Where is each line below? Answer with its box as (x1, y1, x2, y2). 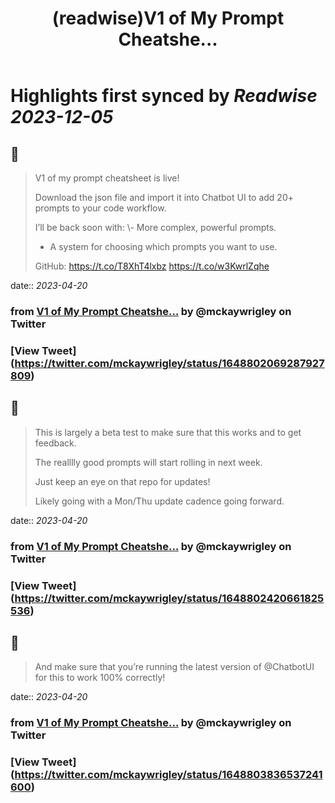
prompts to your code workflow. (34, 202, 167, 214)
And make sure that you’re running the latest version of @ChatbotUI (34, 661, 315, 673)
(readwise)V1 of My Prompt (51, 7, 285, 30)
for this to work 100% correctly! (34, 672, 166, 684)
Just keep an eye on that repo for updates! (34, 475, 211, 487)
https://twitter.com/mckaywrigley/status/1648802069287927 (14, 356, 325, 370)
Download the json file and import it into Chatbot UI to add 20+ (34, 192, 294, 203)
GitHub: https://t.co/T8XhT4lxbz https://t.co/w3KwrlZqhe (34, 260, 270, 272)
